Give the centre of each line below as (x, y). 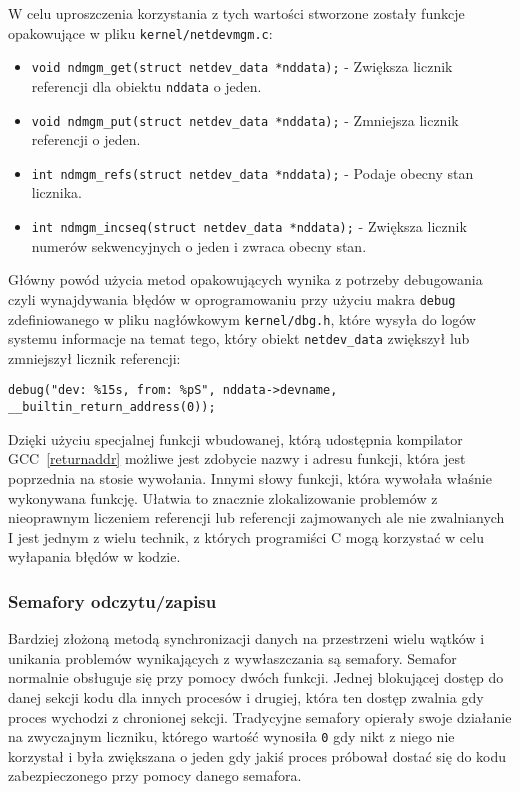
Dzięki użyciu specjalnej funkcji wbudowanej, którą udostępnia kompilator (235, 438)
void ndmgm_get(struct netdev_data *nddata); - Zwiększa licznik (242, 66)
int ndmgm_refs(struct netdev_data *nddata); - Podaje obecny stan (252, 172)
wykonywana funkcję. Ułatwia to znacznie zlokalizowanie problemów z (223, 497)
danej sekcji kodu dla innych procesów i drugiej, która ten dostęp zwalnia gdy (246, 696)
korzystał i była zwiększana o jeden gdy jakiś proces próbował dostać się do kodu (257, 755)
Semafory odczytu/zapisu (112, 600)
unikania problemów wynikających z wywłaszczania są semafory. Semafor (232, 657)
